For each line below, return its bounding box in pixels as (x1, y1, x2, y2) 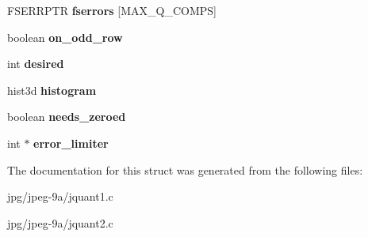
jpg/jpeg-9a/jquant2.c (7, 214, 113, 231)
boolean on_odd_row (7, 28, 123, 45)
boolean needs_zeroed (7, 108, 126, 125)
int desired (7, 55, 64, 72)
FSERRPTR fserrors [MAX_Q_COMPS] (7, 2, 217, 18)
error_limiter (33, 134, 109, 151)
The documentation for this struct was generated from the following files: (7, 161, 363, 178)
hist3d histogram (7, 81, 97, 98)
